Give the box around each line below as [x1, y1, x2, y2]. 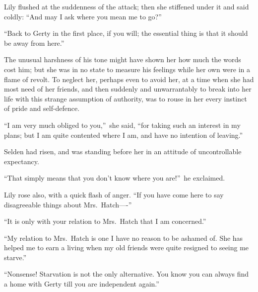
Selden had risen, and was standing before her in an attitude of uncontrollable [4, 146, 242, 157]
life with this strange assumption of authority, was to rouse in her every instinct [4, 93, 247, 103]
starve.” [4, 252, 27, 262]
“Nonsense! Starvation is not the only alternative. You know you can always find [4, 269, 249, 279]
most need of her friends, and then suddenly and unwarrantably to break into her [4, 84, 252, 94]
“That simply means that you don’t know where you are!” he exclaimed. [4, 173, 225, 183]
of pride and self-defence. [4, 103, 80, 113]
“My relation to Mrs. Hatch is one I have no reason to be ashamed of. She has [4, 232, 243, 243]
